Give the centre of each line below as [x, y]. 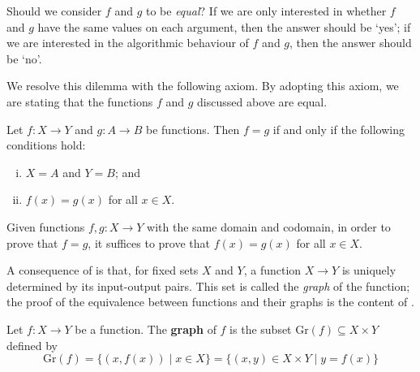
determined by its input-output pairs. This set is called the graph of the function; [208, 285]
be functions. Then [193, 129]
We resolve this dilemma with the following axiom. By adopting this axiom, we [203, 86]
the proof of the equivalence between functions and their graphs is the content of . [210, 302]
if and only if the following [339, 129]
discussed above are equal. [262, 101]
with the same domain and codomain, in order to [269, 226]
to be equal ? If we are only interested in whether [266, 11]
